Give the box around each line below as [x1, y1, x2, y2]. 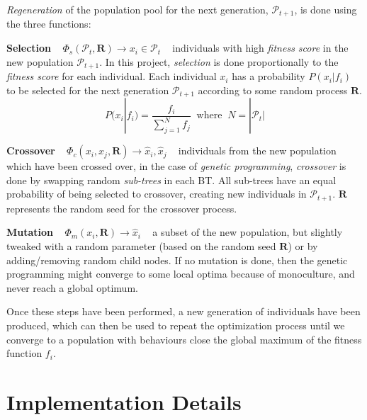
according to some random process [198, 82, 348, 97]
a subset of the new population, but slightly [152, 225, 343, 239]
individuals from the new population [178, 143, 337, 158]
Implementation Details [6, 387, 242, 416]
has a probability [232, 69, 305, 84]
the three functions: [6, 16, 91, 31]
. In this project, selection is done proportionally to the [99, 54, 339, 69]
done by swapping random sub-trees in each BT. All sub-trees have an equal [6, 172, 337, 187]
